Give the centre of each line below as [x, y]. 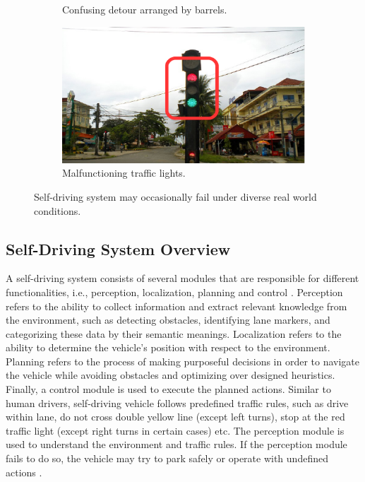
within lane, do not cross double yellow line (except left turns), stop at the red [175, 417]
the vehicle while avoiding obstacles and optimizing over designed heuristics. [170, 375]
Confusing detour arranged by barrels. [145, 9]
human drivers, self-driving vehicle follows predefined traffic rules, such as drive [177, 402]
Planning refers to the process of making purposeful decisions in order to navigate [183, 361]
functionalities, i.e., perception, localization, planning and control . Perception [174, 292]
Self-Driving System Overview [118, 248]
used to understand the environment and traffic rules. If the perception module [176, 444]
